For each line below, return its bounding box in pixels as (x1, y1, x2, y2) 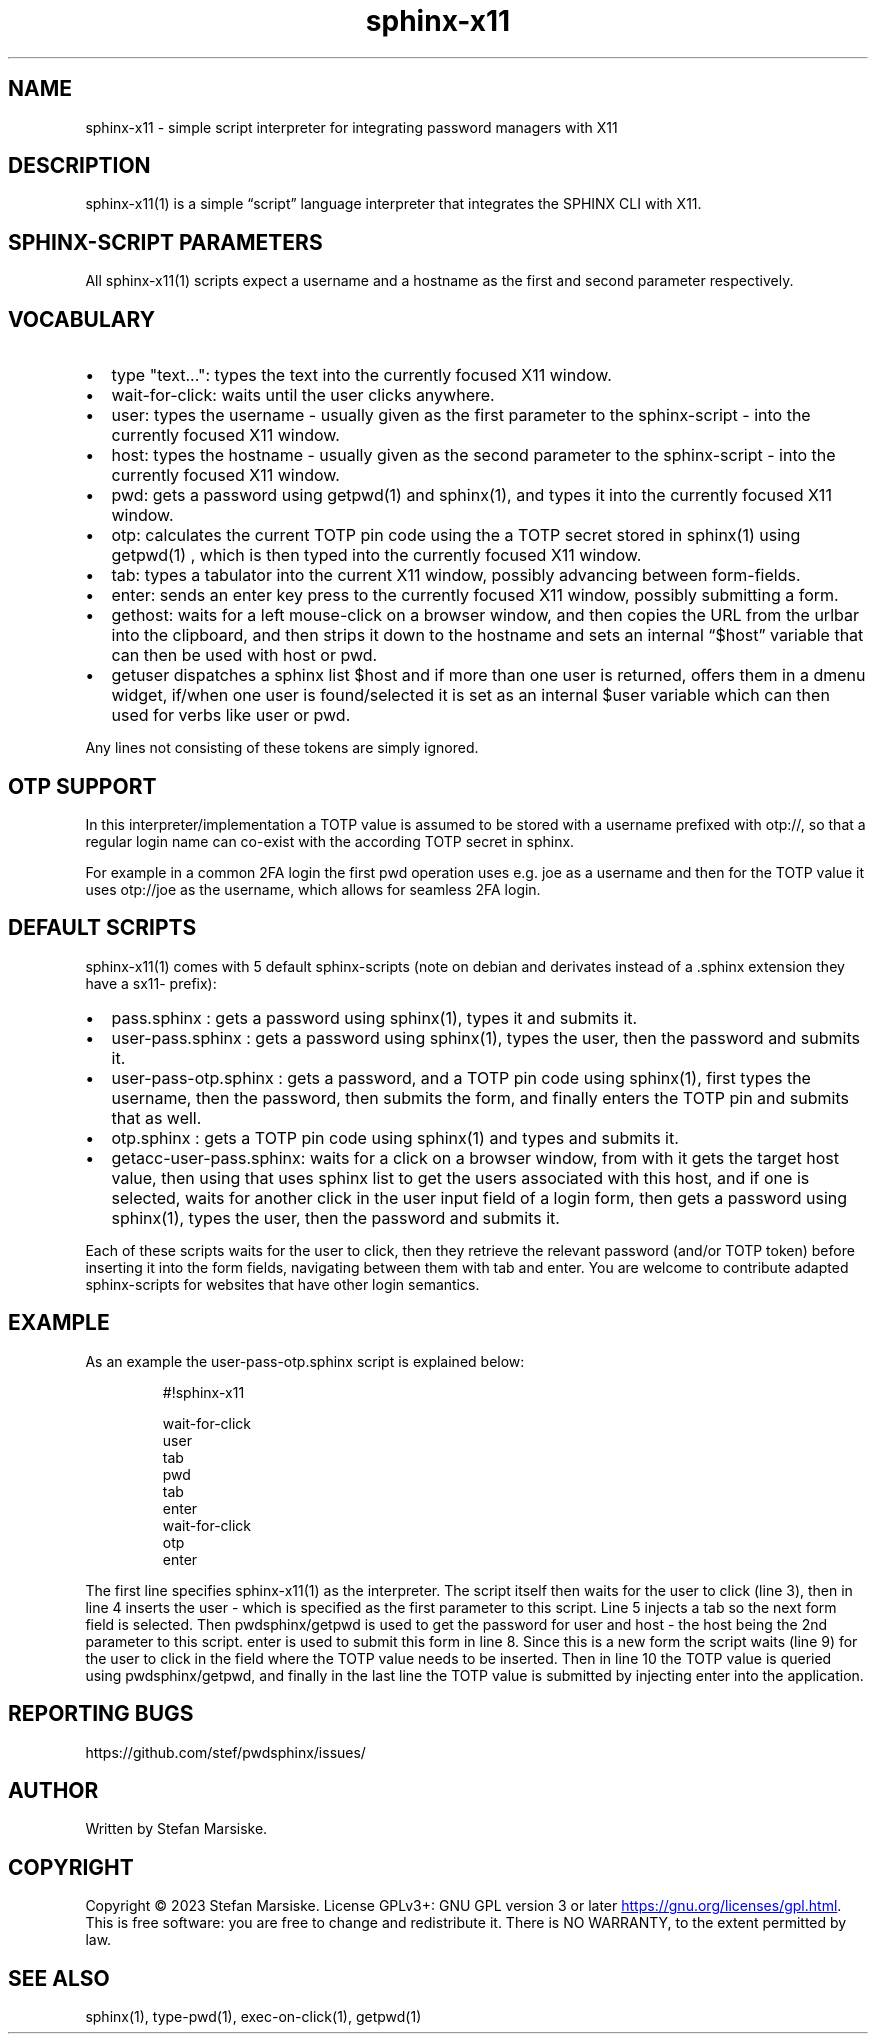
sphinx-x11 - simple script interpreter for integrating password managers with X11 (85, 118, 618, 136)
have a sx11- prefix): (85, 974, 217, 992)
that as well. (111, 1107, 202, 1128)
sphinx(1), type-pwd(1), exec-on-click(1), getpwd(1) (85, 2008, 422, 2026)
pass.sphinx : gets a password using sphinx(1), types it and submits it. (111, 1007, 638, 1028)
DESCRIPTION (8, 153, 151, 179)
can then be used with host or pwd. (111, 645, 378, 666)
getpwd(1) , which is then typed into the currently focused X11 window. (111, 545, 642, 566)
